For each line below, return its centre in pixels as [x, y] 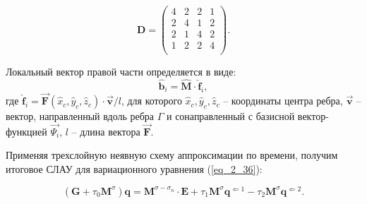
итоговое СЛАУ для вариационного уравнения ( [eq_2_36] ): [134, 169]
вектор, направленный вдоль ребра [80, 116]
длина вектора [110, 131]
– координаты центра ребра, [283, 101]
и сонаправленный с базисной [230, 116]
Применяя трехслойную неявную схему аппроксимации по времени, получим [172, 155]
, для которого [151, 101]
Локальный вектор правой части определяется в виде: [121, 72]
